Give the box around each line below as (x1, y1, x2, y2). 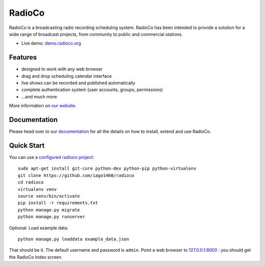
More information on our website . (9, 103, 77, 109)
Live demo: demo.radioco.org (21, 40, 81, 46)
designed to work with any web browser (21, 66, 103, 72)
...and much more (21, 93, 57, 99)
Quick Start (9, 141, 45, 149)
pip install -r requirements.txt (18, 200, 98, 206)
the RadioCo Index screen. (9, 254, 63, 260)
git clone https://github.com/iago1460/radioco (18, 173, 134, 178)
